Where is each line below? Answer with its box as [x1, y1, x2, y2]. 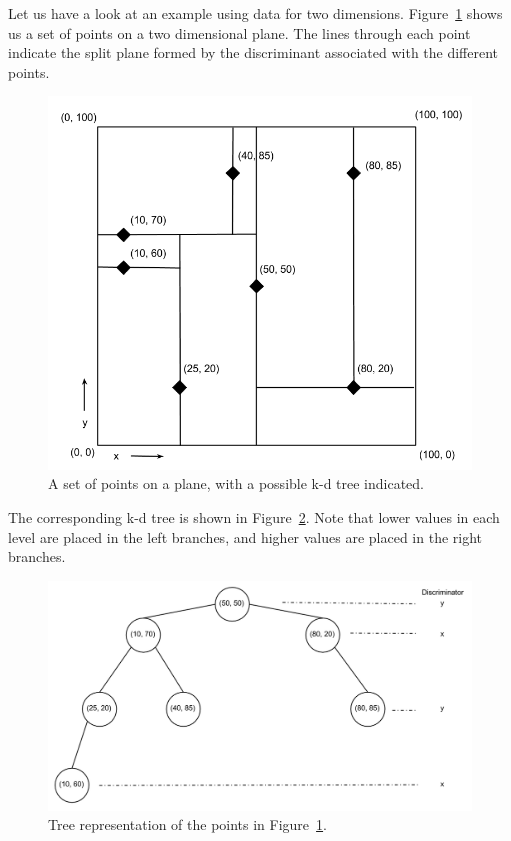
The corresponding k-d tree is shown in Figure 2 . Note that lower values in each [8, 507, 500, 528]
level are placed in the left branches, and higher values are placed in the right [8, 526, 483, 547]
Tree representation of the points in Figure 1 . [48, 814, 327, 835]
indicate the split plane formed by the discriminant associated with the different [8, 42, 499, 63]
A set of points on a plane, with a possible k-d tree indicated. [48, 473, 425, 494]
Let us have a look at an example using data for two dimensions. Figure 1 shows [8, 3, 503, 23]
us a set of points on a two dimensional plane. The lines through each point [8, 22, 471, 43]
